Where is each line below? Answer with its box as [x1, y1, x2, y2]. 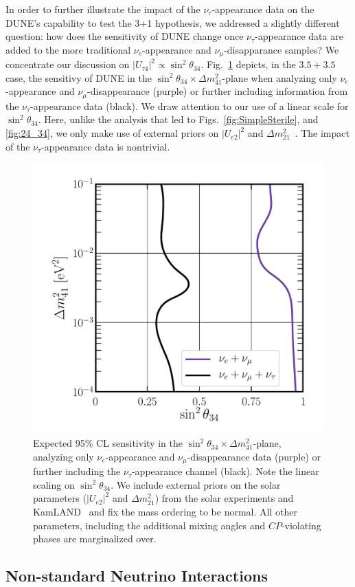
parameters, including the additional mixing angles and [33, 518, 266, 532]
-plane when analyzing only [222, 70, 337, 85]
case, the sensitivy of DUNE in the [5, 70, 152, 85]
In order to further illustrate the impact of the [5, 2, 201, 16]
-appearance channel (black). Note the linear [131, 464, 319, 478]
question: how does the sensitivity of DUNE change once [5, 29, 244, 43]
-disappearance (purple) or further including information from [87, 84, 348, 98]
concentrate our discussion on [5, 57, 130, 71]
